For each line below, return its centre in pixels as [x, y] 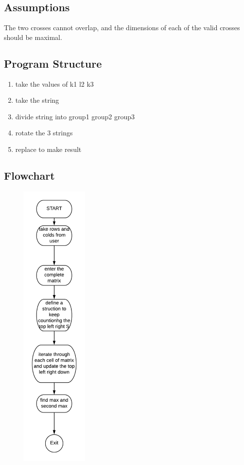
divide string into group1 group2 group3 [75, 116]
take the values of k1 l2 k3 [54, 84]
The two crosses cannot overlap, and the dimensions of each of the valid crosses [122, 28]
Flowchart [29, 175]
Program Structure [53, 63]
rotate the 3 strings [44, 133]
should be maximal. [33, 37]
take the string [37, 100]
